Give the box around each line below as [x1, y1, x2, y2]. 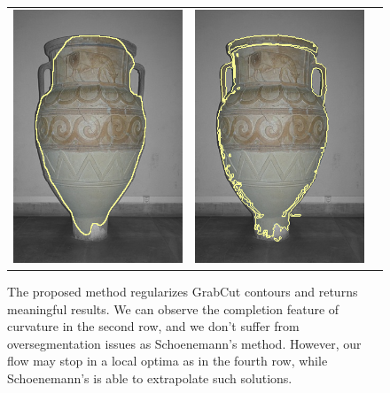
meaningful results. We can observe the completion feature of [7, 299, 339, 318]
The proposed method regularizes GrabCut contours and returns [7, 282, 358, 301]
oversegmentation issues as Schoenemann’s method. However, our [7, 334, 362, 352]
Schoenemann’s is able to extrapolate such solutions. [7, 369, 292, 387]
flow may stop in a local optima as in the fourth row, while [7, 351, 328, 370]
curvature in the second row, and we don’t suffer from [7, 317, 300, 335]
